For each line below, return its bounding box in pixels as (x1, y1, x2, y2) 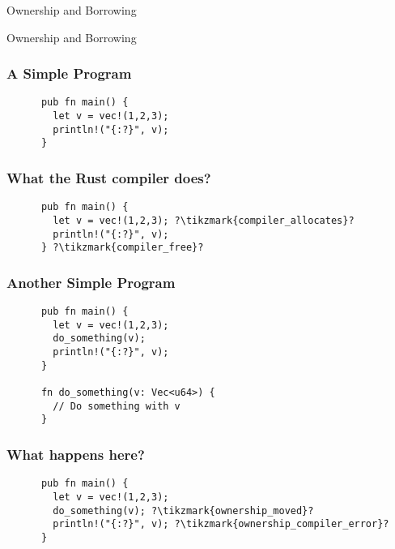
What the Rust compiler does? (6, 167, 211, 187)
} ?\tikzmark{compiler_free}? (40, 242, 204, 254)
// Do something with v (53, 400, 181, 412)
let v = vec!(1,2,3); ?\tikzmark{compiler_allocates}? (53, 214, 355, 226)
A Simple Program (6, 63, 132, 84)
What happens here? (6, 444, 145, 464)
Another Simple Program (6, 272, 176, 292)
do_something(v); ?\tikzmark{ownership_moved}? (53, 504, 314, 517)
